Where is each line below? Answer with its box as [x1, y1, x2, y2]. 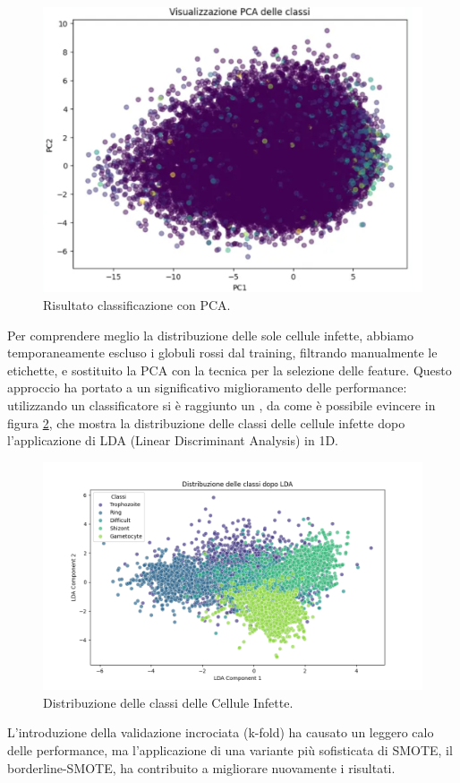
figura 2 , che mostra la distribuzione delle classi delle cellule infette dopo [7, 413, 405, 432]
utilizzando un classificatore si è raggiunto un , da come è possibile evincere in [7, 395, 436, 414]
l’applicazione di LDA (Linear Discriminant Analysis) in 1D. [7, 431, 338, 450]
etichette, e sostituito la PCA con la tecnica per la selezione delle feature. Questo [7, 360, 452, 379]
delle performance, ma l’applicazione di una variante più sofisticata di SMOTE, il [7, 740, 453, 759]
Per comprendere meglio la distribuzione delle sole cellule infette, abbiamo [7, 325, 413, 344]
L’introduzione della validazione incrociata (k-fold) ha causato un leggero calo [7, 723, 434, 742]
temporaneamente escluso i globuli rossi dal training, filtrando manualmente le [7, 343, 438, 362]
